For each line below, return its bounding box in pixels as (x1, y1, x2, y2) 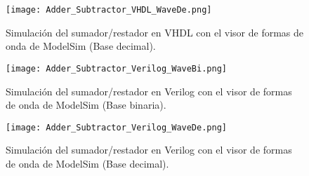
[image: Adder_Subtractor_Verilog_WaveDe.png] (6, 122, 227, 133)
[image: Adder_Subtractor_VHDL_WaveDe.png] (6, 5, 212, 15)
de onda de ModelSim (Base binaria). (6, 97, 166, 112)
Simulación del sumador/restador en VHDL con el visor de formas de (6, 25, 303, 39)
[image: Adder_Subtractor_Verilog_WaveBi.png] (6, 63, 227, 74)
